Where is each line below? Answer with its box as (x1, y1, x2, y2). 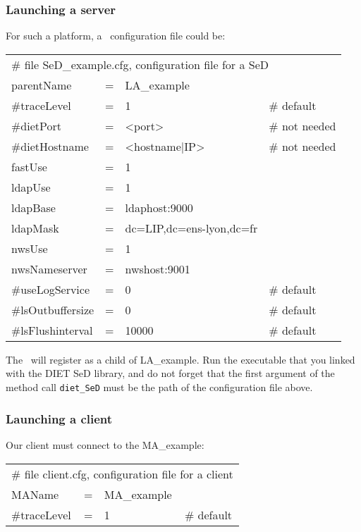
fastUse (11, 158, 47, 175)
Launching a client (6, 409, 113, 427)
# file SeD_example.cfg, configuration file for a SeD (11, 56, 269, 73)
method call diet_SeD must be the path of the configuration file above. (6, 380, 313, 395)
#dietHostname (11, 137, 89, 154)
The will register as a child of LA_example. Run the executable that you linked (6, 352, 355, 366)
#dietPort (11, 117, 61, 134)
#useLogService (11, 280, 90, 297)
